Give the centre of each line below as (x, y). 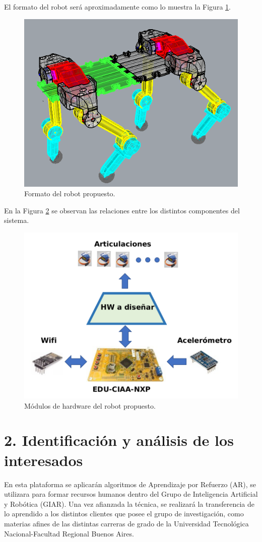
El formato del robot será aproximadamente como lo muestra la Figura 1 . (117, 7)
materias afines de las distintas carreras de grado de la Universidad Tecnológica (126, 523)
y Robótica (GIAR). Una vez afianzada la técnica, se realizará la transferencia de (129, 504)
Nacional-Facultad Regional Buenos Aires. (69, 533)
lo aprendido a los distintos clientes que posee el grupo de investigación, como (124, 514)
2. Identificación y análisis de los (119, 440)
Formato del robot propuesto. (70, 193)
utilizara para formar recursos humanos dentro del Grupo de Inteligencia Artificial (131, 494)
